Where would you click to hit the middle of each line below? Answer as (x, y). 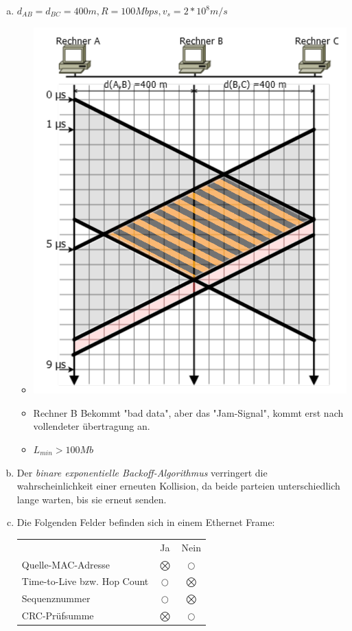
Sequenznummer (56, 598)
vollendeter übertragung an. (92, 426)
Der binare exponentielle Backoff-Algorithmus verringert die (142, 472)
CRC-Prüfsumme (58, 616)
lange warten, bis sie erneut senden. (92, 499)
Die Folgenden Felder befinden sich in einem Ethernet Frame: (146, 522)
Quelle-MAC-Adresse (66, 564)
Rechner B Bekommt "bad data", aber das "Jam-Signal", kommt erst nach (188, 412)
